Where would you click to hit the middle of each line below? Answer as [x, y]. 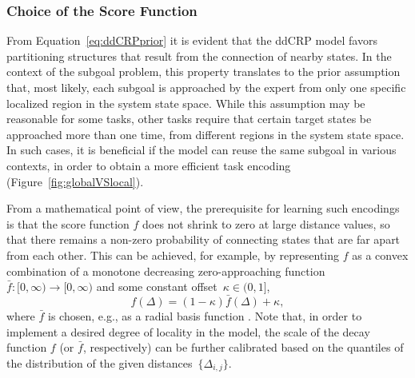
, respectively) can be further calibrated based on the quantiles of [243, 347]
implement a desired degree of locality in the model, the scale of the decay [188, 331]
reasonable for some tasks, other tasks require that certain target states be [189, 119]
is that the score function [68, 223]
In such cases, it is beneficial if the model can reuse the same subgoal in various [202, 150]
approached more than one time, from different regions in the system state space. [206, 134]
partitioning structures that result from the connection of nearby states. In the [199, 56]
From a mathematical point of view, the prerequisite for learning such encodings [203, 208]
